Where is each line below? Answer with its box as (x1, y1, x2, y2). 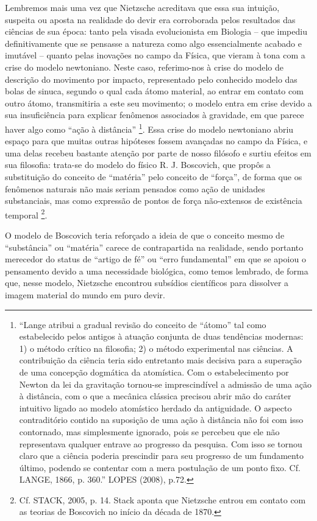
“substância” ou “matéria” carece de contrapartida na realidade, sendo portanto (5, 240, 304, 253)
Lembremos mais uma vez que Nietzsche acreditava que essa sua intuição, (5, 1, 280, 13)
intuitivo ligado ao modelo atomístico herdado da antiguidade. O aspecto (19, 401, 292, 414)
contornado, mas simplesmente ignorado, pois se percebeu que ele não (19, 425, 280, 438)
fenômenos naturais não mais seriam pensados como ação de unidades (5, 182, 265, 195)
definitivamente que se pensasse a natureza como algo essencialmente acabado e (5, 37, 302, 49)
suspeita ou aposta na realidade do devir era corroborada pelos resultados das (5, 13, 296, 26)
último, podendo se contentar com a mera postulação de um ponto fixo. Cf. (19, 461, 301, 474)
